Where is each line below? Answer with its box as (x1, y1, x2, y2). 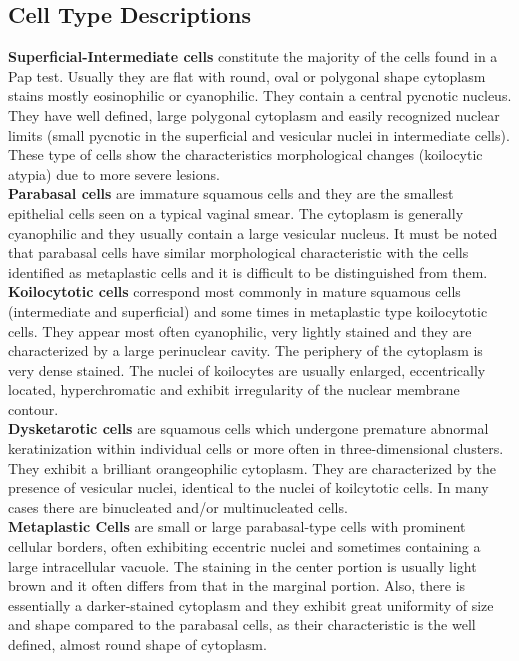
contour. (8, 398, 59, 419)
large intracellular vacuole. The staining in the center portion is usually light (8, 555, 477, 576)
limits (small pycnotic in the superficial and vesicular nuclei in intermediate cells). (8, 124, 510, 145)
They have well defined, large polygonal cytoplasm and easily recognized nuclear (8, 104, 500, 125)
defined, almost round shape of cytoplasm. (8, 634, 267, 655)
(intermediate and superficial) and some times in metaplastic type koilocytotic (8, 300, 488, 321)
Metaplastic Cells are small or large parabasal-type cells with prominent (8, 516, 466, 537)
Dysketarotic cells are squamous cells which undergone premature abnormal (8, 418, 489, 439)
